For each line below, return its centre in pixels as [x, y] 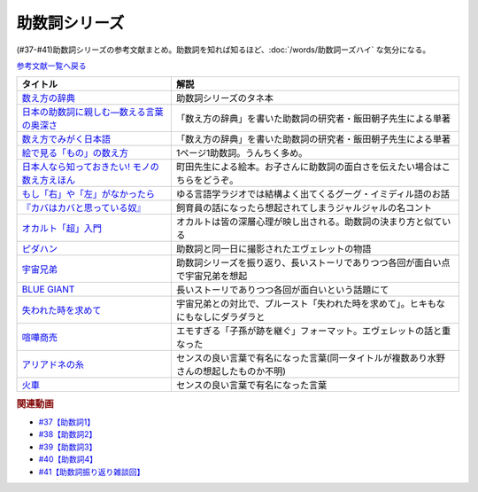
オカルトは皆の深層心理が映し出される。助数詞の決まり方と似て [309, 222]
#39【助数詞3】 [68, 447]
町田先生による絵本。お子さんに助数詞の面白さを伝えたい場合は [309, 167]
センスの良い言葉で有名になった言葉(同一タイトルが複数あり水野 [311, 358]
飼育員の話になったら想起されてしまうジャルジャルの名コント [304, 208]
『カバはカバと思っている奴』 [84, 208]
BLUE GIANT [48, 290]
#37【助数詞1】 [67, 422]
